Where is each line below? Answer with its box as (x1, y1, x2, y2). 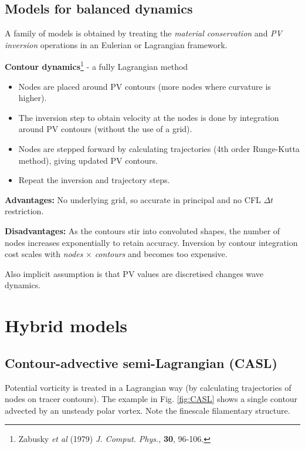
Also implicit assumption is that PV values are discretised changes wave (5, 267, 264, 279)
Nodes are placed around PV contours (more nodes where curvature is (18, 80, 271, 92)
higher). (18, 92, 47, 104)
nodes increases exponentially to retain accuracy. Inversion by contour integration (5, 236, 298, 248)
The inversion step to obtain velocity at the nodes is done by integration (18, 111, 279, 123)
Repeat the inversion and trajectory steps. (18, 174, 170, 186)
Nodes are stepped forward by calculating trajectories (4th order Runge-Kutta (18, 143, 300, 155)
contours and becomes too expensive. (94, 248, 228, 260)
